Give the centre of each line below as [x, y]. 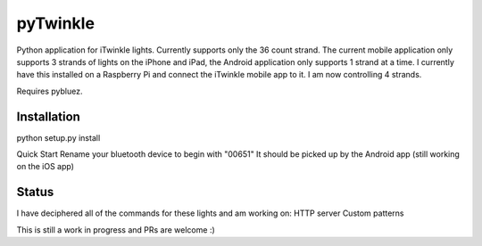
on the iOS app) [46, 167]
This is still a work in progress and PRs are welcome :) [116, 230]
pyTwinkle [56, 23]
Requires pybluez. [50, 91]
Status [35, 192]
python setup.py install [58, 137]
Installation [48, 116]
